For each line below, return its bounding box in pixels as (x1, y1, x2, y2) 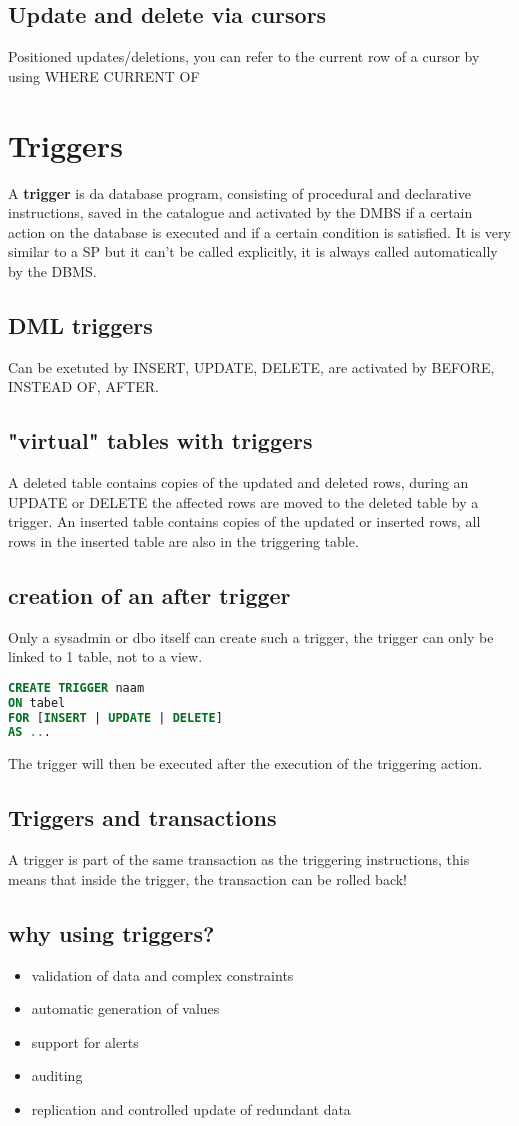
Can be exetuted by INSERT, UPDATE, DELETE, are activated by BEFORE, (8, 356, 495, 377)
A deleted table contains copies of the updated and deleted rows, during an (8, 472, 469, 493)
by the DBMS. (8, 260, 97, 281)
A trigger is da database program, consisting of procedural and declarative (8, 182, 471, 203)
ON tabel (8, 695, 66, 710)
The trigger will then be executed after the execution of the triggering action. (8, 753, 483, 774)
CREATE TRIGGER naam (8, 680, 145, 695)
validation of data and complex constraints (31, 964, 294, 985)
